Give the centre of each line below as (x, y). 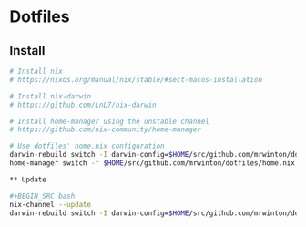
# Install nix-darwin (51, 96)
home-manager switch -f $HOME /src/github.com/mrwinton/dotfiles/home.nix (153, 163)
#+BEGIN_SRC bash (42, 196)
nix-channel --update (51, 204)
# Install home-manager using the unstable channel (109, 121)
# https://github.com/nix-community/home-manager (106, 129)
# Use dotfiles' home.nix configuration (87, 146)
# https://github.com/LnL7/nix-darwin (83, 105)
